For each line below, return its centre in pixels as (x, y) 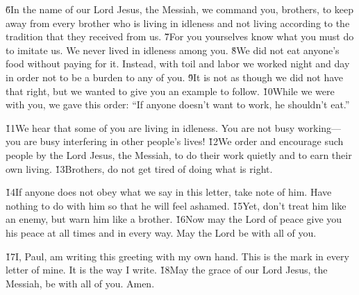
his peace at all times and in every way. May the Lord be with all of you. (161, 232)
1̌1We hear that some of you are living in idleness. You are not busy (150, 127)
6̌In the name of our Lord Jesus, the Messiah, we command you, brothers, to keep (180, 9)
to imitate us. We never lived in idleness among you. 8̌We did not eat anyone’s (173, 50)
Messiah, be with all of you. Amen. (80, 283)
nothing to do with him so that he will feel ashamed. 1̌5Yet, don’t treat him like (176, 205)
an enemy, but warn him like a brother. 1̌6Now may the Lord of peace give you (174, 219)
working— (319, 127)
